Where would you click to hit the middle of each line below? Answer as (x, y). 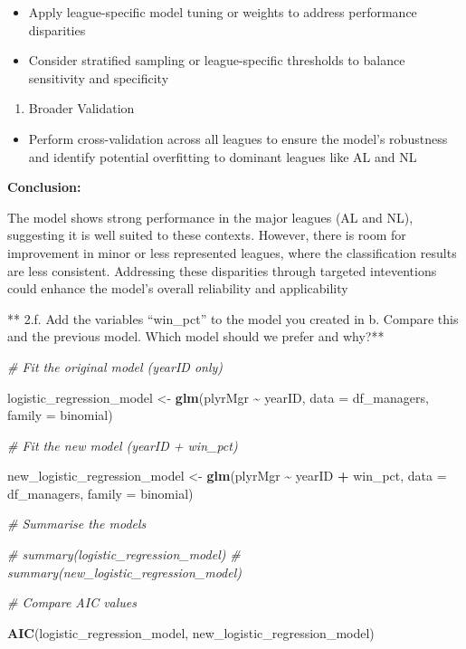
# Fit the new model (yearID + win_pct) (123, 445)
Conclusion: (44, 187)
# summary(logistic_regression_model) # (124, 554)
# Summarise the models (77, 524)
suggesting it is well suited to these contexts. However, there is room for (207, 235)
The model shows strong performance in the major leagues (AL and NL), (210, 217)
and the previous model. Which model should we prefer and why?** (196, 336)
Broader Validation (81, 108)
